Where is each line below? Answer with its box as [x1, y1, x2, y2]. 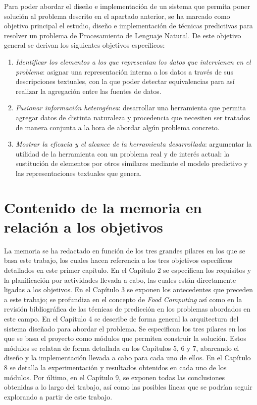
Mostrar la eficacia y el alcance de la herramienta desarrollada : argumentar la [15, 139, 252, 149]
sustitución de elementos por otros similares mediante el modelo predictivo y [15, 158, 248, 168]
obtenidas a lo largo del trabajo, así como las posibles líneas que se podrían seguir [4, 382, 253, 392]
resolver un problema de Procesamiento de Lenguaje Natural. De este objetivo [4, 30, 241, 40]
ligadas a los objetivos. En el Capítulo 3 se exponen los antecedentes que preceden [4, 284, 253, 295]
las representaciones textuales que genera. [15, 167, 142, 178]
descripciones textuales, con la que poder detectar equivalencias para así [15, 76, 235, 86]
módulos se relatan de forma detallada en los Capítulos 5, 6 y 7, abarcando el [4, 342, 239, 353]
